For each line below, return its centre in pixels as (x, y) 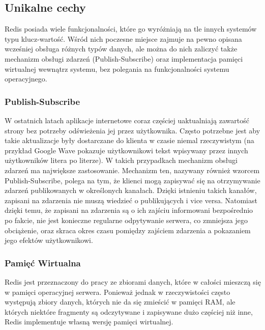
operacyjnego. (26, 79)
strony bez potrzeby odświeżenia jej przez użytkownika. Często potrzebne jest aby (132, 130)
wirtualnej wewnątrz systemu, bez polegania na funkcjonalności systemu (117, 68)
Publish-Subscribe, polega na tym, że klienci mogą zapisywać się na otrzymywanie (132, 180)
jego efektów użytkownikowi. (49, 240)
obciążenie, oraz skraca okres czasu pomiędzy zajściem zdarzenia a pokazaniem (128, 230)
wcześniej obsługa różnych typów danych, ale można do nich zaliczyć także (121, 49)
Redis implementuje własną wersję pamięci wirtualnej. (89, 322)
